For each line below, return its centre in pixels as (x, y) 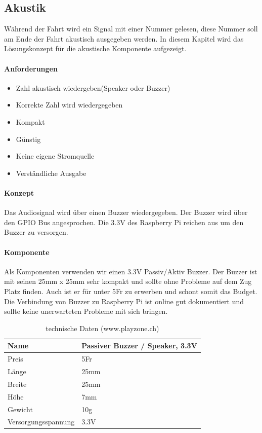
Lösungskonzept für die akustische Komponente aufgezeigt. (95, 48)
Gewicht (20, 409)
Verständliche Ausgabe (51, 173)
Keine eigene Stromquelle (55, 156)
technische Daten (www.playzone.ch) (102, 328)
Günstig (28, 139)
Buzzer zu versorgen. (36, 232)
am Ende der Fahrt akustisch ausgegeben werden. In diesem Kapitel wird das (124, 38)
